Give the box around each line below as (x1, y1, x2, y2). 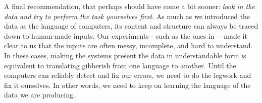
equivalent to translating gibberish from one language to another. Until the (4, 60, 236, 70)
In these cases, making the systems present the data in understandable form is (4, 50, 246, 60)
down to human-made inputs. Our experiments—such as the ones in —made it (4, 30, 247, 41)
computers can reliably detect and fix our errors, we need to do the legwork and (4, 70, 251, 80)
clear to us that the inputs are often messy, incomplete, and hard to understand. (4, 40, 253, 51)
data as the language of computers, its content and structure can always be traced (4, 21, 258, 31)
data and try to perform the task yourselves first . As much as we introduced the (4, 11, 250, 21)
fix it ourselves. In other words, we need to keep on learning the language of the (4, 79, 251, 90)
